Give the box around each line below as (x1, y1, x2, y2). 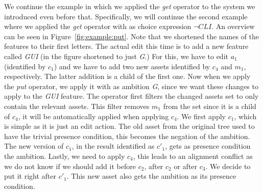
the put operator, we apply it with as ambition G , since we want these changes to (4, 80, 258, 91)
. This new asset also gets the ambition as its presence (66, 171, 236, 181)
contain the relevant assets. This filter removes (4, 100, 150, 111)
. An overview (211, 21, 255, 32)
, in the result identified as (71, 141, 155, 151)
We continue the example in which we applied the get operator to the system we (4, 1, 255, 11)
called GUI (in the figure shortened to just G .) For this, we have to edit (4, 50, 228, 61)
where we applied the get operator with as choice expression (4, 21, 192, 32)
